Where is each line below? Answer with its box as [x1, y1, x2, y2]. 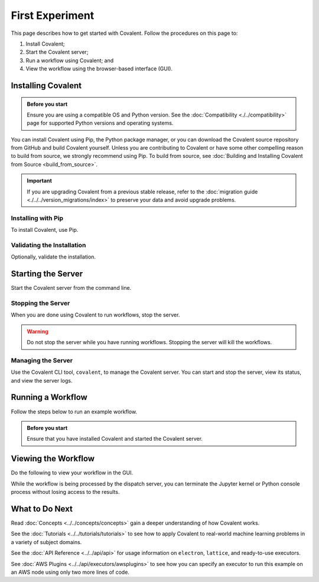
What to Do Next [11, 503, 73, 514]
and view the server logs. [11, 377, 73, 384]
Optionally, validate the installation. [11, 253, 96, 260]
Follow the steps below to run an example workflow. [11, 408, 138, 415]
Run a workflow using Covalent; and [25, 57, 114, 64]
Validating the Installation [11, 241, 86, 249]
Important [27, 177, 53, 185]
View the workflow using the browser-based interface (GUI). [25, 65, 173, 72]
